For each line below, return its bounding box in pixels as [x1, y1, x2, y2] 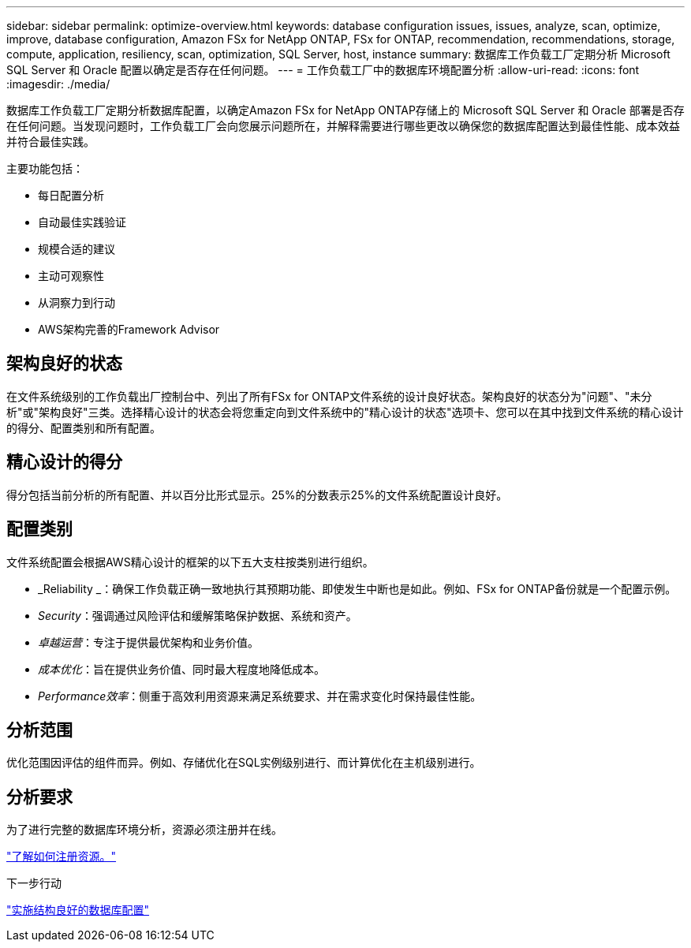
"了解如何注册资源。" [6, 849, 117, 864]
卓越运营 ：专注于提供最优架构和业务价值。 [38, 635, 259, 649]
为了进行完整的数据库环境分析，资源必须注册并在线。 [6, 823, 282, 837]
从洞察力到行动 [38, 296, 115, 309]
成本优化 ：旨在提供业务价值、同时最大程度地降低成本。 [38, 662, 325, 676]
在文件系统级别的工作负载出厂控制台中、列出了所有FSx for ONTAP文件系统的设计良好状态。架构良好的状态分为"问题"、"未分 [6, 389, 652, 403]
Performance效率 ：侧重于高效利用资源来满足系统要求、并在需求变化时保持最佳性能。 [38, 689, 482, 703]
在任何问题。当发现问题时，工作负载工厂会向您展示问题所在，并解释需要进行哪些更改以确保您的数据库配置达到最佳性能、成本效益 [6, 119, 680, 132]
